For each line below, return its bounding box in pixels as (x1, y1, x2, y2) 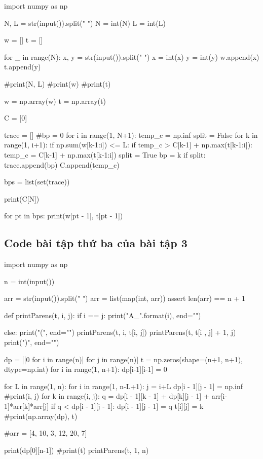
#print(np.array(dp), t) (4, 410, 78, 421)
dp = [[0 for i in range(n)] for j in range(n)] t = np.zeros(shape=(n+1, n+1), (4, 354, 243, 364)
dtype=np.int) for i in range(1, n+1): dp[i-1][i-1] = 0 (4, 364, 167, 374)
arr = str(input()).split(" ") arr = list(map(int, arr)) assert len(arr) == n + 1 (4, 293, 246, 303)
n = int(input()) (4, 276, 55, 286)
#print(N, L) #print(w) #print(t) (4, 78, 111, 89)
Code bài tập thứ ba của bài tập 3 (4, 235, 187, 251)
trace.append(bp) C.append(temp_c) (4, 159, 120, 170)
